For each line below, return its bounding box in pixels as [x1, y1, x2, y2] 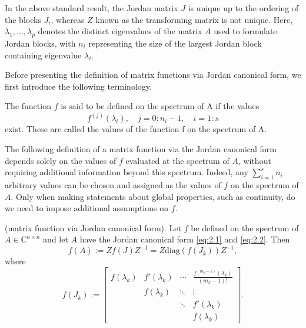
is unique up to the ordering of [188, 2, 299, 14]
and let [43, 233, 68, 245]
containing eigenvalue [5, 48, 82, 61]
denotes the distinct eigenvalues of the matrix [38, 25, 202, 37]
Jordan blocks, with [5, 37, 76, 49]
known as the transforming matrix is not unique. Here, [95, 13, 293, 25]
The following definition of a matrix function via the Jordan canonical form [5, 142, 277, 155]
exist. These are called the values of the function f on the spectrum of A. [5, 123, 267, 135]
